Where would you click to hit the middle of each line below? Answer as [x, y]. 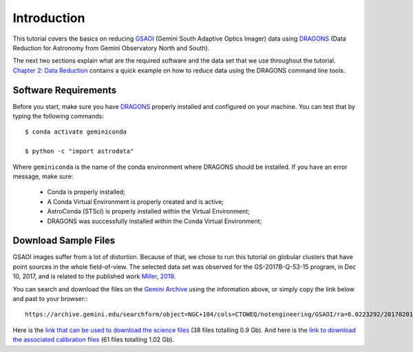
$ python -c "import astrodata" [80, 151]
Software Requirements [65, 90]
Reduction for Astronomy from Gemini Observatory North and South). [111, 48]
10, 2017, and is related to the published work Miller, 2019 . [94, 276]
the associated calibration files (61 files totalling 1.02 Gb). [94, 340]
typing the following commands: [59, 116]
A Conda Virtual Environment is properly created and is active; [135, 201]
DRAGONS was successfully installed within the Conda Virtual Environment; [155, 221]
